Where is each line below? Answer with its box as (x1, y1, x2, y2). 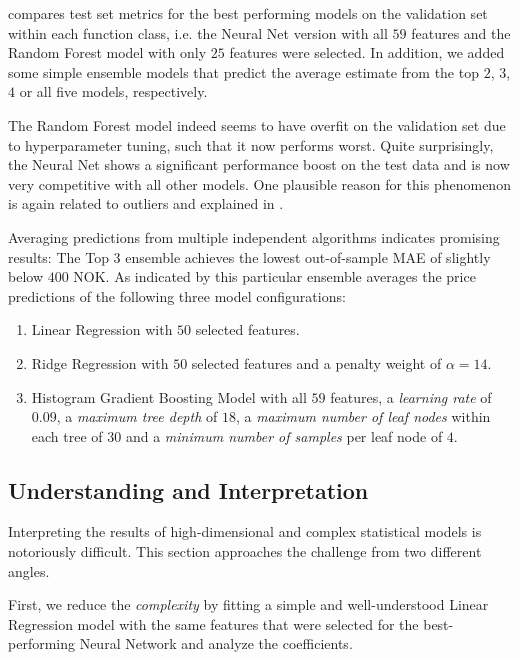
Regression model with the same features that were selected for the (8, 613, 419, 634)
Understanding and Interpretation (8, 474, 369, 505)
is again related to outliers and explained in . (8, 193, 284, 214)
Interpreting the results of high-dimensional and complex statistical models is (8, 521, 482, 542)
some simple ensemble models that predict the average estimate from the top (8, 61, 479, 82)
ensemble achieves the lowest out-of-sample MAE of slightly (125, 246, 491, 267)
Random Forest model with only (8, 42, 207, 63)
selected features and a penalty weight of (191, 352, 442, 373)
